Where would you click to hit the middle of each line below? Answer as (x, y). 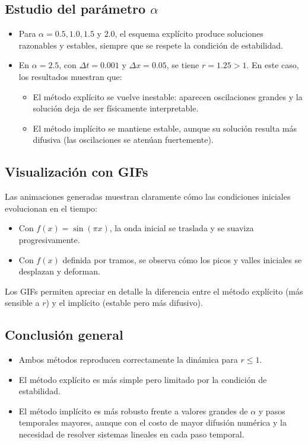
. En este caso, (273, 65)
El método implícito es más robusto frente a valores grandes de (133, 411)
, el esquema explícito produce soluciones (189, 33)
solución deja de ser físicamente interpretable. (116, 108)
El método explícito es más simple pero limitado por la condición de (143, 379)
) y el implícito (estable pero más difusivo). (124, 303)
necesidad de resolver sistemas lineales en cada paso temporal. (131, 434)
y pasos (272, 411)
